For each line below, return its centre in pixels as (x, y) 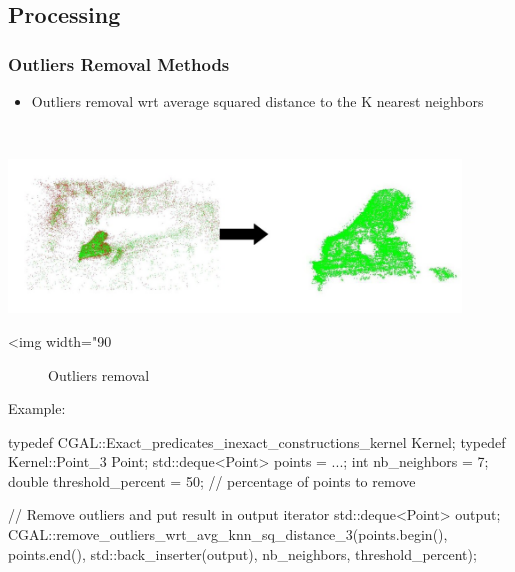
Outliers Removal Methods (119, 63)
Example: (37, 408)
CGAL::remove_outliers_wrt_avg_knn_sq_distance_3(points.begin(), (228, 534)
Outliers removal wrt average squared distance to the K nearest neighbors (257, 101)
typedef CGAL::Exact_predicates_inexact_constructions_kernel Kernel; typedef (257, 441)
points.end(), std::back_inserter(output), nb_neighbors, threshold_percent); (242, 553)
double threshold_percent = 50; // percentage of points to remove (212, 480)
